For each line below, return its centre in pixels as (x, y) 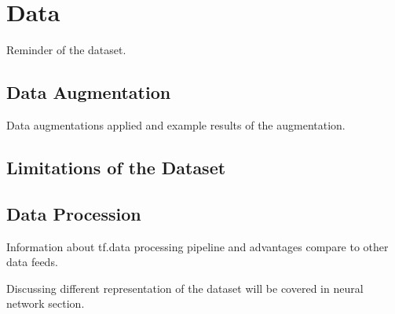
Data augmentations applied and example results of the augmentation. (176, 124)
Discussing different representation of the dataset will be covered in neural (185, 288)
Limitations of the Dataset (116, 167)
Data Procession (74, 213)
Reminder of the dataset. (66, 50)
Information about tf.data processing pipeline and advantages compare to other (197, 246)
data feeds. (32, 262)
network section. (46, 303)
